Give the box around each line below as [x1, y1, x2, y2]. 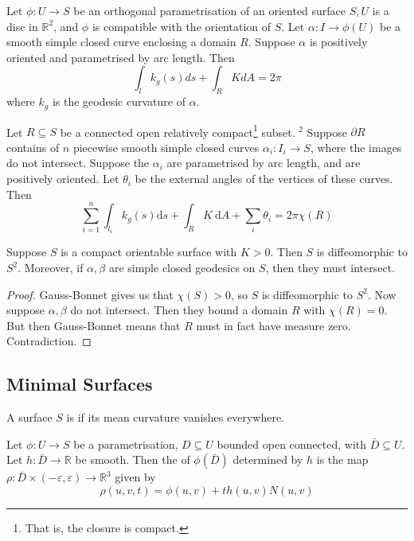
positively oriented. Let [6, 170, 119, 187]
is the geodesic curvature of [52, 93, 186, 110]
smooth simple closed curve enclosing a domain [6, 33, 236, 50]
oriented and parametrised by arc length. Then [6, 49, 235, 65]
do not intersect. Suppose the [6, 154, 150, 171]
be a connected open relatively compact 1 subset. [60, 121, 295, 140]
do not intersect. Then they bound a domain [70, 302, 288, 318]
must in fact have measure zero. [196, 317, 351, 333]
